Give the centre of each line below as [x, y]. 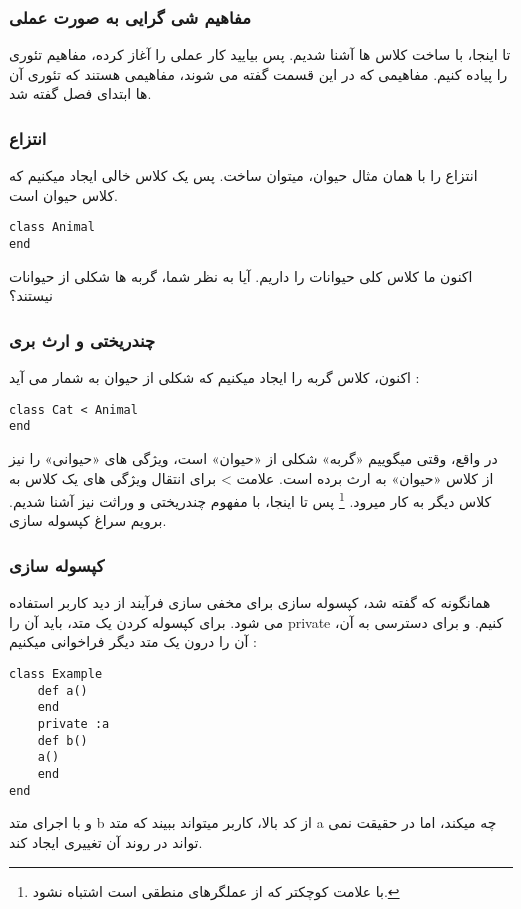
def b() [62, 740]
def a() [62, 690]
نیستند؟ [31, 295]
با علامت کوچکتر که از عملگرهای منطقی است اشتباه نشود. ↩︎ [216, 890]
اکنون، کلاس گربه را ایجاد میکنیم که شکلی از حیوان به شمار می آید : [214, 377]
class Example [56, 674]
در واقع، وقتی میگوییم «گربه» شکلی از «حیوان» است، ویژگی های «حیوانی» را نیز [253, 458]
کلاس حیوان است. [63, 194]
